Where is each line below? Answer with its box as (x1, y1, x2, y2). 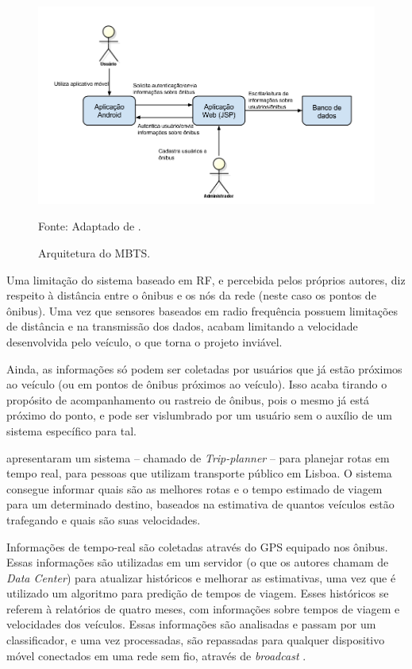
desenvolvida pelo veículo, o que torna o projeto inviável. (6, 333, 283, 350)
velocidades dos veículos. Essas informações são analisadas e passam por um (6, 616, 376, 632)
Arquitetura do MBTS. (38, 245, 151, 261)
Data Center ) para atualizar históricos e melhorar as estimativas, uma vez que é (6, 569, 396, 586)
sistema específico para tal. (6, 422, 137, 439)
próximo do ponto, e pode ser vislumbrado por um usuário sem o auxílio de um (6, 407, 392, 423)
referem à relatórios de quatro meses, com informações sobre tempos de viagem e (6, 600, 400, 617)
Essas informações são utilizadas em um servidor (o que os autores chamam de (6, 554, 389, 570)
